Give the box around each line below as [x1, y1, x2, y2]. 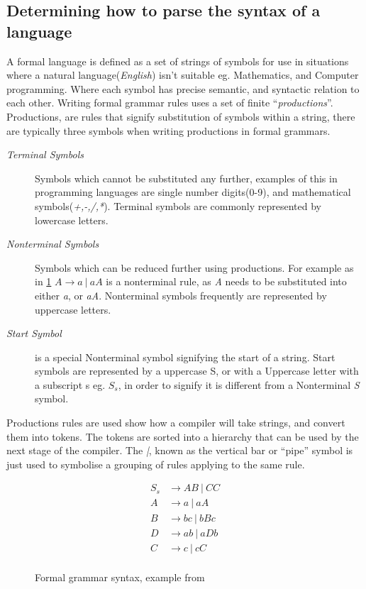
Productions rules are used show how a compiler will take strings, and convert [6, 415, 345, 430]
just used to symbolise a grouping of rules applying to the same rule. [6, 456, 305, 471]
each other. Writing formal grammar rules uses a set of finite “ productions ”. [6, 95, 333, 110]
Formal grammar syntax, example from [35, 569, 205, 584]
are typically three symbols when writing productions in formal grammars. [6, 123, 331, 138]
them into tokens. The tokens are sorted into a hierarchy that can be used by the [6, 429, 359, 444]
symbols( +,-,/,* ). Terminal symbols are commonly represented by [35, 198, 321, 213]
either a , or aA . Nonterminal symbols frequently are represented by [35, 287, 327, 302]
